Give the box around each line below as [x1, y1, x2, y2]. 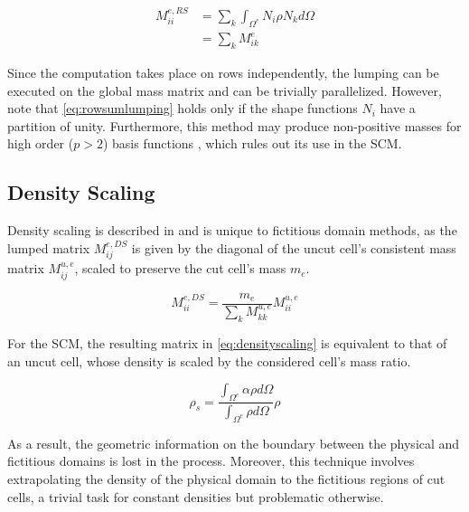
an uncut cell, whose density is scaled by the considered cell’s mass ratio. [7, 351, 411, 370]
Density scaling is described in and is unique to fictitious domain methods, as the [7, 221, 457, 240]
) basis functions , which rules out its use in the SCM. [102, 134, 402, 153]
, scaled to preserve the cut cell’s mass [74, 259, 286, 278]
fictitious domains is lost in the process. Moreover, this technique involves [7, 451, 415, 470]
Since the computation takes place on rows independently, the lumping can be [7, 62, 439, 81]
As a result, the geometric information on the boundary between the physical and [7, 433, 460, 452]
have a [380, 99, 416, 118]
